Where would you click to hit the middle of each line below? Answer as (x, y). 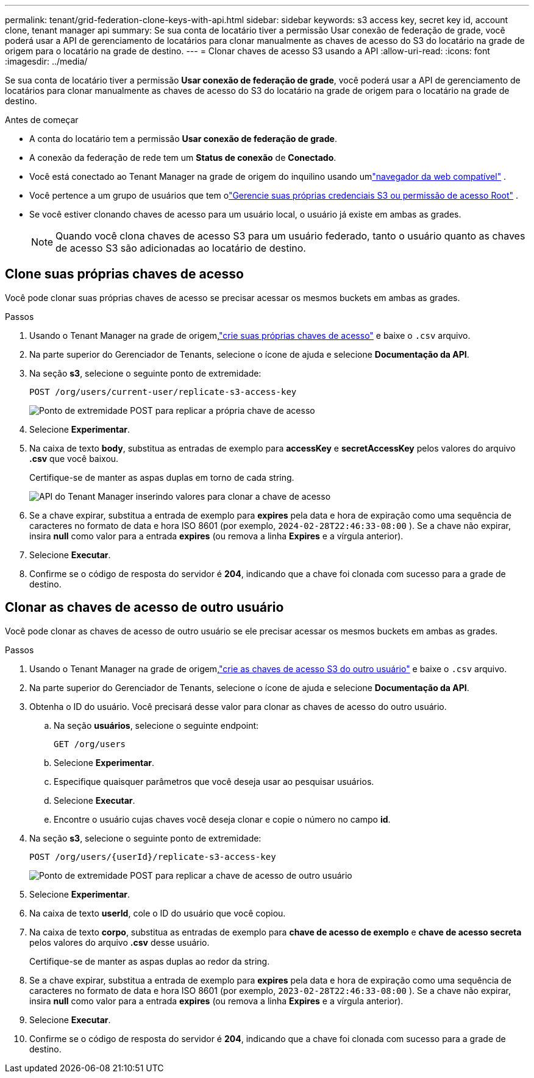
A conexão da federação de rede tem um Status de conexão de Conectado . (183, 158)
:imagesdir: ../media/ (46, 61)
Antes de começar (42, 120)
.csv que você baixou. (74, 458)
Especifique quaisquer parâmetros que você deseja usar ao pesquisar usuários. (214, 781)
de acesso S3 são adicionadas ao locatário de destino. (181, 248)
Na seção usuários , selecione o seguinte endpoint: (156, 725)
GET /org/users (90, 744)
